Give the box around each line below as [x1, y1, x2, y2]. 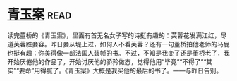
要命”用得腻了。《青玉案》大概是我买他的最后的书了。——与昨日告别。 [18, 66, 223, 75]
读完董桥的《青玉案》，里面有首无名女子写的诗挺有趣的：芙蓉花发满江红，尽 [7, 31, 227, 39]
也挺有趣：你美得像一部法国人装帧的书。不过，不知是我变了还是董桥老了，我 [7, 49, 230, 57]
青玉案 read [7, 6, 72, 23]
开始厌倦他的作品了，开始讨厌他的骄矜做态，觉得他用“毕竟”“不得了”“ [7, 57, 207, 66]
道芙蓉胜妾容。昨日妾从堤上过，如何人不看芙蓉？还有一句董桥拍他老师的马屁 [7, 39, 230, 48]
